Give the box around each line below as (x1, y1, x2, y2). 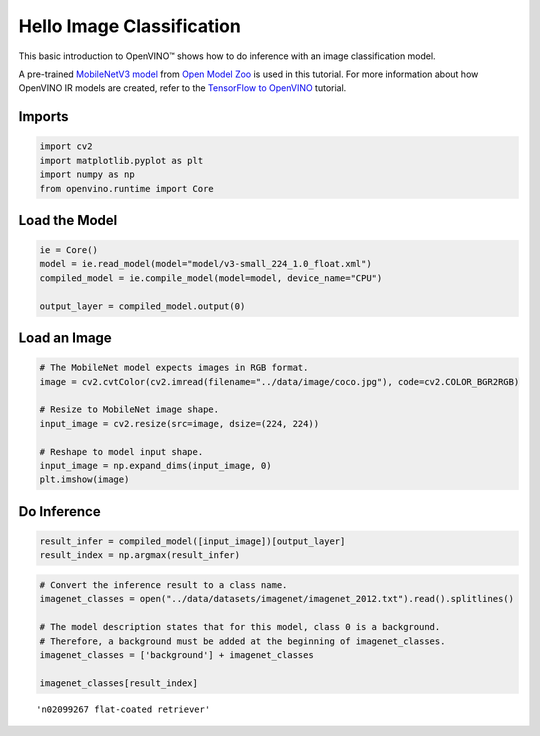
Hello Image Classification (18, 15, 242, 37)
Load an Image (18, 330, 112, 347)
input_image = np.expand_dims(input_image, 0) (39, 460, 272, 471)
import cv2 (39, 141, 93, 152)
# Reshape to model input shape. (39, 446, 204, 457)
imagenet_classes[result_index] (39, 677, 199, 689)
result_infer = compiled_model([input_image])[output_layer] (39, 535, 346, 547)
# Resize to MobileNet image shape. (39, 404, 220, 415)
